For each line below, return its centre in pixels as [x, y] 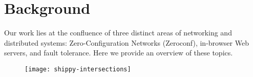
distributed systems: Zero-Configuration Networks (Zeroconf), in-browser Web [126, 42]
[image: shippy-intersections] [78, 69]
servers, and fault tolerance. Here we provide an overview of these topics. [119, 53]
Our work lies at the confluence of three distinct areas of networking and [118, 33]
